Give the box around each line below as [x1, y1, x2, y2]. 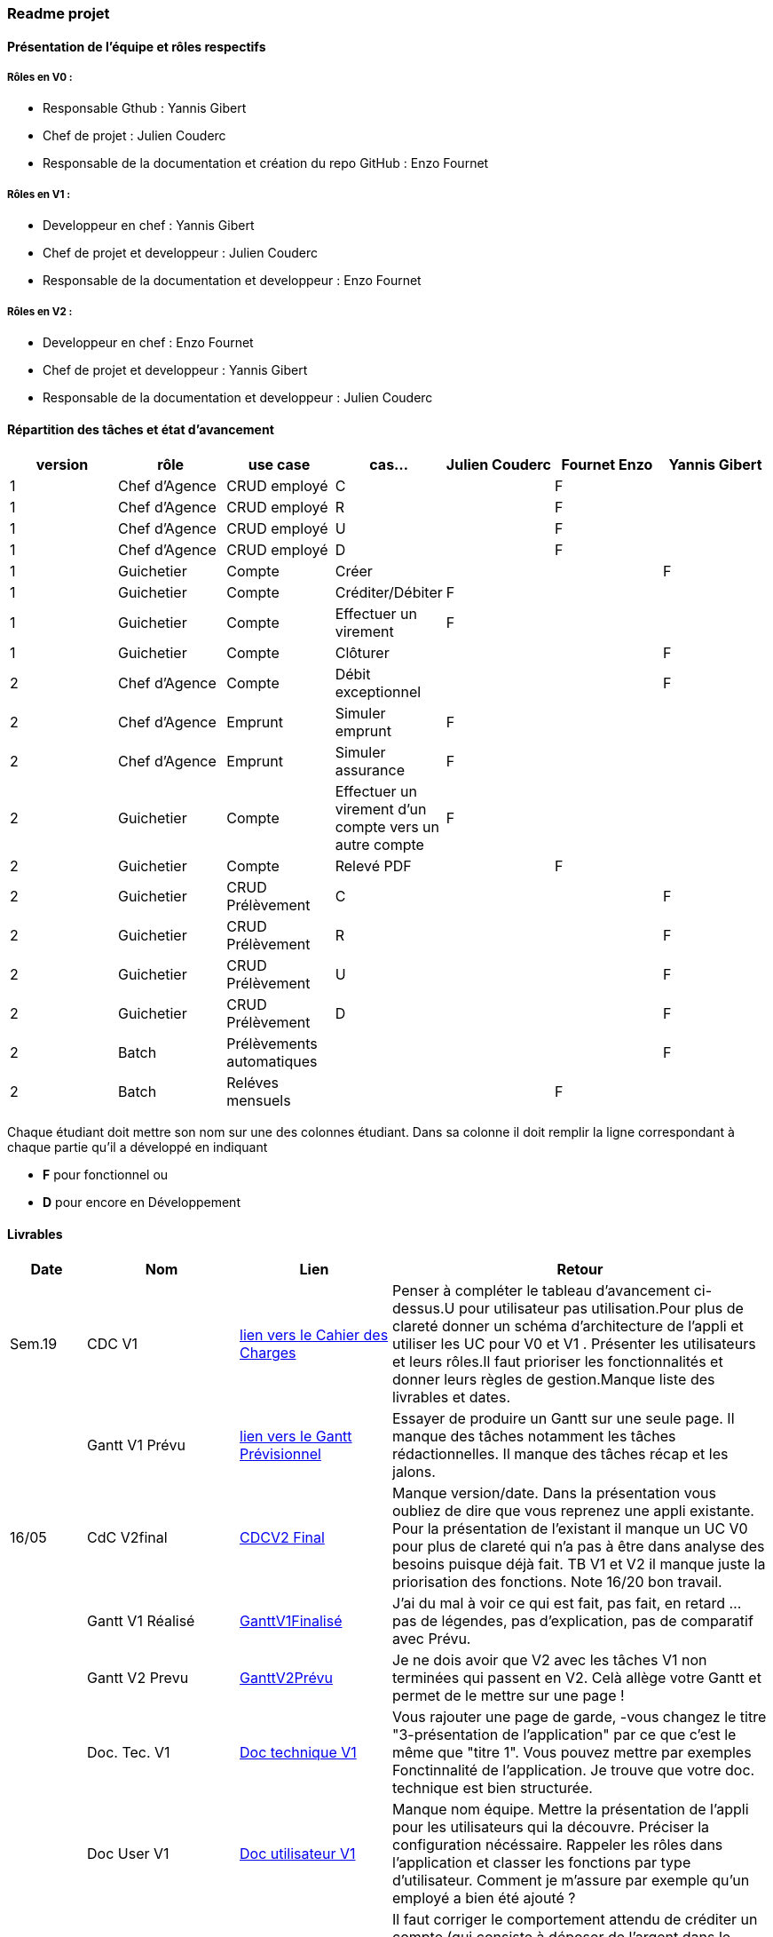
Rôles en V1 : [7, 187, 71, 201]
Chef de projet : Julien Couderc [43, 128, 226, 144]
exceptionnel [335, 683, 422, 702]
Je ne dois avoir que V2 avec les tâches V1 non [392, 1651, 707, 1670]
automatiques [226, 1052, 318, 1071]
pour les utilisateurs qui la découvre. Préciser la [392, 1818, 710, 1837]
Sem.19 [10, 1335, 58, 1354]
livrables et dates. [392, 1388, 510, 1407]
